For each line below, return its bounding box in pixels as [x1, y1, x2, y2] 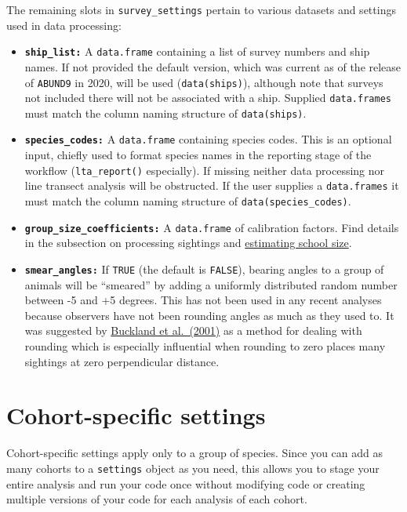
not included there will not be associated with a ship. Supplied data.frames [24, 89, 391, 106]
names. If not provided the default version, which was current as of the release [24, 58, 402, 74]
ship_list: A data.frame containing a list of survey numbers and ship [24, 43, 370, 60]
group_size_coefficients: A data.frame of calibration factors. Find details [24, 219, 399, 235]
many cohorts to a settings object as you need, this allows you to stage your [6, 459, 380, 476]
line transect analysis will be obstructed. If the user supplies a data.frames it [24, 177, 399, 194]
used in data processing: [6, 16, 122, 33]
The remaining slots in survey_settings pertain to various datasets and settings [6, 2, 396, 17]
